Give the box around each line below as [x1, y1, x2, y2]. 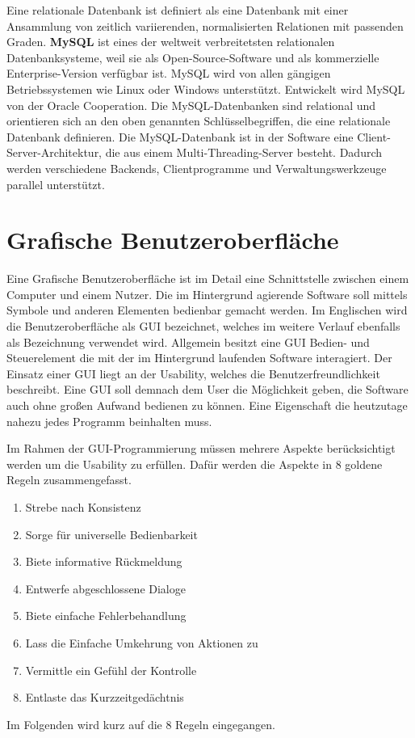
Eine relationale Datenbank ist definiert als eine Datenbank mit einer [6, 2, 349, 18]
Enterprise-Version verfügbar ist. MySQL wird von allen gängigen [6, 65, 331, 82]
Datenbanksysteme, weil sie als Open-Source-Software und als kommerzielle [6, 48, 379, 65]
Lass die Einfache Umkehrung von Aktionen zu [25, 634, 258, 651]
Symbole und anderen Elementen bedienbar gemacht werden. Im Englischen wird [6, 302, 408, 318]
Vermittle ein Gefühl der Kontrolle [25, 661, 197, 678]
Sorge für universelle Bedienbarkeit [25, 525, 198, 542]
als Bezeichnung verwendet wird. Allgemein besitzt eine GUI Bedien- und [6, 333, 370, 350]
